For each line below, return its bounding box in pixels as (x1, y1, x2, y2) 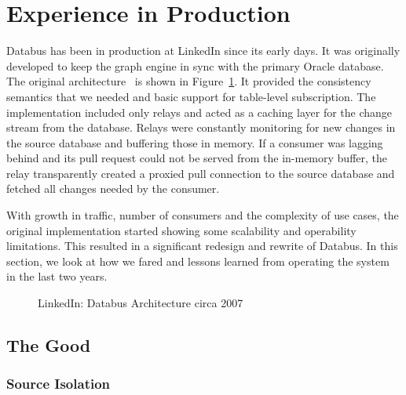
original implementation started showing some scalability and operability (6, 222, 357, 238)
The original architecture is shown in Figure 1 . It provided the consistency (6, 73, 371, 89)
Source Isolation (6, 374, 111, 393)
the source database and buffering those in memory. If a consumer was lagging (6, 134, 383, 150)
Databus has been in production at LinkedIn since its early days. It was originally (6, 42, 401, 59)
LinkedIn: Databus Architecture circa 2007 (38, 295, 243, 311)
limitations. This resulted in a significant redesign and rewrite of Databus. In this (6, 237, 398, 254)
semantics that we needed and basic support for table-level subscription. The (6, 88, 376, 104)
